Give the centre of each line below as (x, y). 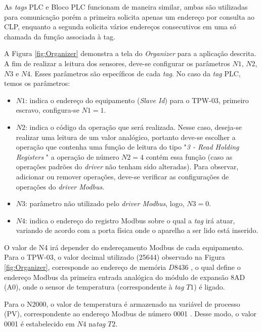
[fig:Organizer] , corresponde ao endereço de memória (85, 267)
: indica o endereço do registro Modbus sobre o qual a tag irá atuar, (130, 220)
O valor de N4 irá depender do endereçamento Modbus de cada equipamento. (124, 247)
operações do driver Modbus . (60, 186)
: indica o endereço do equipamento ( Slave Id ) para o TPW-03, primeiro (137, 100)
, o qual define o (216, 267)
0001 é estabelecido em (39, 324)
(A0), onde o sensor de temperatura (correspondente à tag (94, 287)
